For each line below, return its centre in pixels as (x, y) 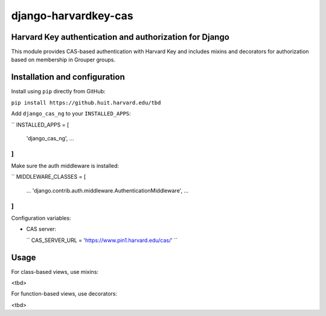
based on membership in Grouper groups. (63, 60)
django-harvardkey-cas (72, 16)
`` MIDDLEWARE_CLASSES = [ (49, 177)
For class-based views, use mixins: (55, 271)
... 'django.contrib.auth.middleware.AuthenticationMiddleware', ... (107, 190)
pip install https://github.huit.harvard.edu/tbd (86, 103)
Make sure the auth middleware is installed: (65, 166)
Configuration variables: (41, 218)
